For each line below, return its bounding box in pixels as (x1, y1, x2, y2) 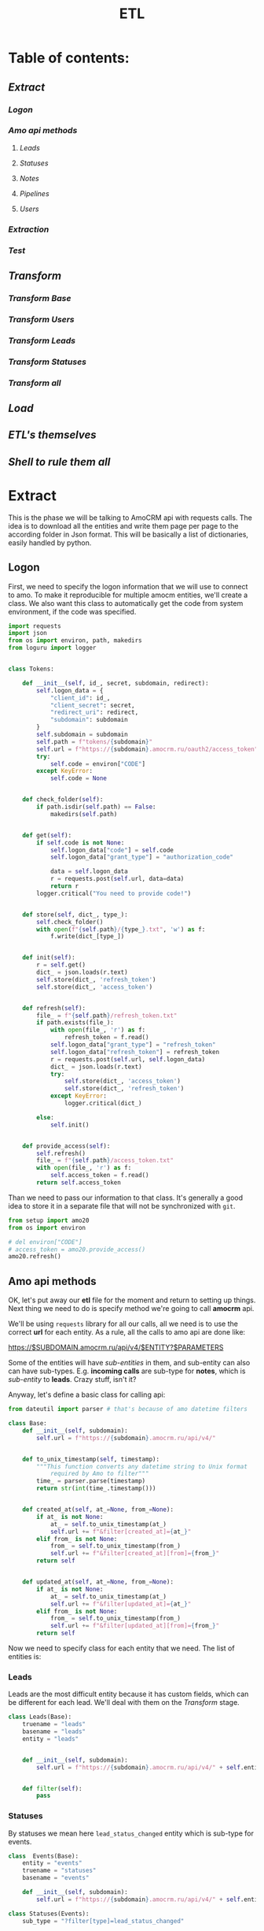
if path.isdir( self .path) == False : (36, 803, 156, 811)
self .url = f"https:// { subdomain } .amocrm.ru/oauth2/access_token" (36, 745, 258, 753)
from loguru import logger (8, 644, 97, 652)
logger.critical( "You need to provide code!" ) (36, 889, 192, 897)
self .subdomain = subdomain (36, 730, 128, 739)
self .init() (49, 1120, 90, 1129)
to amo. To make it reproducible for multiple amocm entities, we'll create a (8, 590, 248, 600)
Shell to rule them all (8, 455, 111, 469)
